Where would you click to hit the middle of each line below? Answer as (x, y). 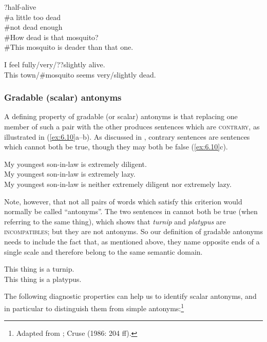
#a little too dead (33, 17)
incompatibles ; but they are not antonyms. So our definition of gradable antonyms (134, 231)
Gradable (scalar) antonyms (63, 97)
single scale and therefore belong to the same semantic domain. (103, 251)
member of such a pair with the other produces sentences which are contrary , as (132, 126)
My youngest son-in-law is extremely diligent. (75, 164)
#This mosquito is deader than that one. (69, 47)
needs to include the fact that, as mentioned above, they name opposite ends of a (132, 241)
